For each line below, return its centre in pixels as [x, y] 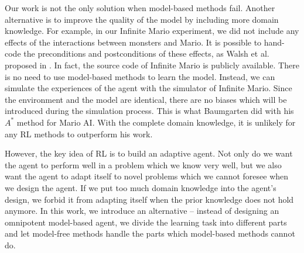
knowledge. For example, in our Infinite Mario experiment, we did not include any [152, 31]
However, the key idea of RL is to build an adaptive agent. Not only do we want [149, 153]
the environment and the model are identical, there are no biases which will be [146, 99]
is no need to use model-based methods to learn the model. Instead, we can [140, 76]
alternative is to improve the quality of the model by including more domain [142, 19]
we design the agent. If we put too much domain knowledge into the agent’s [141, 187]
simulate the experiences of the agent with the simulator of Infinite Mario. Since [148, 88]
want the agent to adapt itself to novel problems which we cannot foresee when [147, 176]
